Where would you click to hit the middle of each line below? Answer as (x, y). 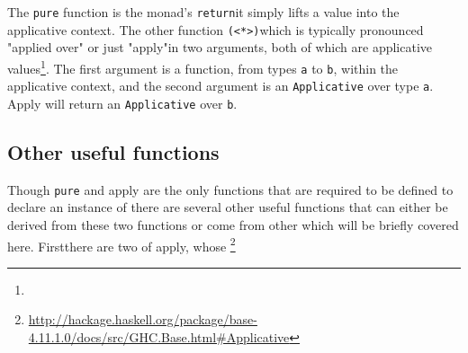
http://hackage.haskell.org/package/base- (143, 319)
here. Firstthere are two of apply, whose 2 (121, 244)
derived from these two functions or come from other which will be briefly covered (233, 224)
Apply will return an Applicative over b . (122, 103)
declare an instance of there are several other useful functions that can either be (228, 207)
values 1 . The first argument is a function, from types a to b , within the (203, 66)
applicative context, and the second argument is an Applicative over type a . (220, 86)
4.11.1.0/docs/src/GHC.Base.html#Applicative (159, 337)
